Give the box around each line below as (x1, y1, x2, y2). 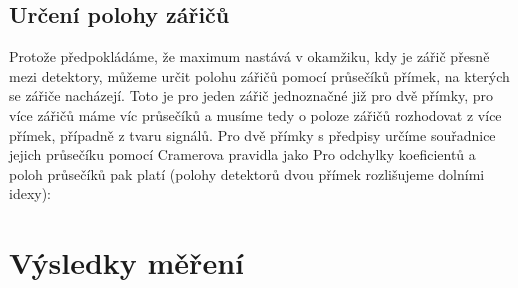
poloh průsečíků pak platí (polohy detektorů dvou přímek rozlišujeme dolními (9, 163, 485, 184)
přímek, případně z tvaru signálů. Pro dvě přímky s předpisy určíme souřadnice (9, 124, 496, 145)
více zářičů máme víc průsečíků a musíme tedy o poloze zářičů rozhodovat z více (9, 104, 502, 125)
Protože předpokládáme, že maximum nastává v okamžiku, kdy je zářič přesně (9, 46, 490, 67)
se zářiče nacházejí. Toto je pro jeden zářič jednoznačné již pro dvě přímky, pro (9, 85, 494, 106)
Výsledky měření (9, 242, 244, 283)
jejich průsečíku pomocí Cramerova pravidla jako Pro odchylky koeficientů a (9, 144, 476, 165)
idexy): (9, 183, 52, 204)
